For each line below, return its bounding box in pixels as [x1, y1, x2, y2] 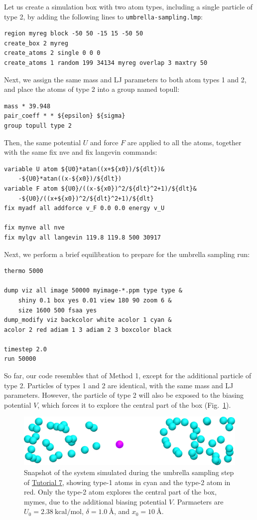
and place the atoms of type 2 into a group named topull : [4, 84, 180, 94]
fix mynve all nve [4, 224, 65, 232]
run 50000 [4, 355, 36, 363]
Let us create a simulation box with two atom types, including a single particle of [4, 1, 253, 11]
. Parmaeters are [173, 496, 224, 507]
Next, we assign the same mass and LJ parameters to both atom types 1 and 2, [4, 74, 247, 84]
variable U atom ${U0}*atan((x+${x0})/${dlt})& [4, 165, 165, 173]
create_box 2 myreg [4, 39, 68, 47]
